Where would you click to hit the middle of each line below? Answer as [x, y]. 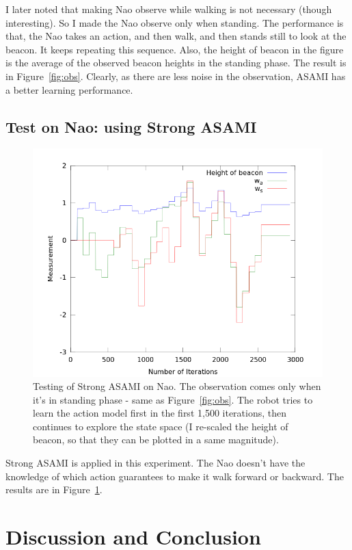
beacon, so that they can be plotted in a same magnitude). [156, 440]
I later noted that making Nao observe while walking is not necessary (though [169, 9]
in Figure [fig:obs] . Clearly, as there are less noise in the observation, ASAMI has [176, 76]
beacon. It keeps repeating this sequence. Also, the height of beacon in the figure [175, 49]
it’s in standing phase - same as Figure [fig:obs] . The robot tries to [173, 399]
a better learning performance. [69, 89]
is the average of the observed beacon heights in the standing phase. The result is [176, 63]
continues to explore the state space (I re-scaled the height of [161, 426]
